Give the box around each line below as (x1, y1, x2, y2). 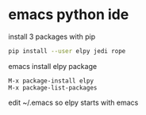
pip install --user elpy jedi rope (8, 47, 126, 55)
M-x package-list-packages (8, 83, 98, 92)
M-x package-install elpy (8, 77, 94, 85)
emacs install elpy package (8, 61, 98, 71)
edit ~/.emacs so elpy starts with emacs (8, 98, 139, 107)
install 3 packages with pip (8, 32, 96, 41)
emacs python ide (8, 6, 129, 24)
